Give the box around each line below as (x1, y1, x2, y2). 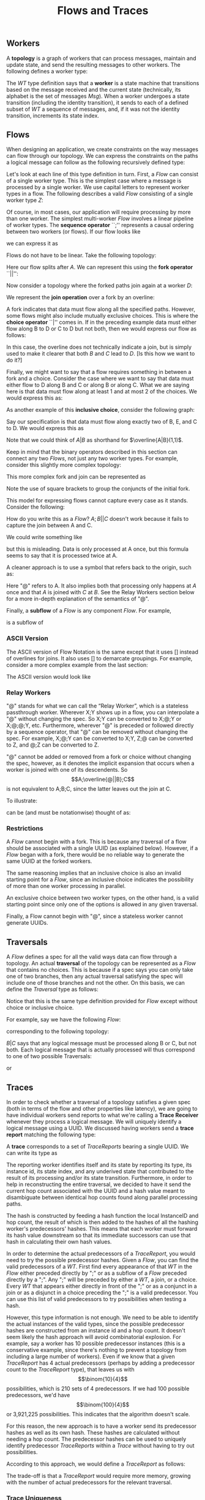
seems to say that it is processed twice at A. (6, 552, 118, 559)
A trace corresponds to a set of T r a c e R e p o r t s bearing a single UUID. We (6, 1143, 189, 1150)
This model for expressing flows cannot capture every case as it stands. (6, 497, 188, 504)
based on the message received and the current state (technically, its (6, 86, 181, 93)
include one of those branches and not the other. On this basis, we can (6, 979, 185, 987)
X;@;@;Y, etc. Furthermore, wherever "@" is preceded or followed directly (6, 722, 194, 729)
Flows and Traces (57, 4, 149, 18)
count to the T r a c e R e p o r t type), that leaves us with (6, 1365, 135, 1373)
